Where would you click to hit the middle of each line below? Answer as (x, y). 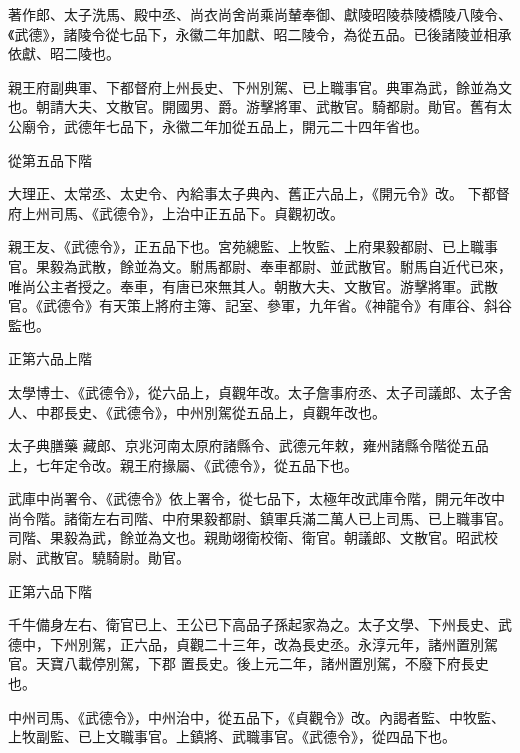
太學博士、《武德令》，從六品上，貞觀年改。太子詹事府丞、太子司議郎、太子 (253, 391)
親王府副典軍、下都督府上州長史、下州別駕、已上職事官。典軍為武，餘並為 (253, 86)
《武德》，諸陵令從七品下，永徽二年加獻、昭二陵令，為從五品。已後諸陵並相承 (260, 33)
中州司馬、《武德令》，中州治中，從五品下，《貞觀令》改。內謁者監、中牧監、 (256, 716)
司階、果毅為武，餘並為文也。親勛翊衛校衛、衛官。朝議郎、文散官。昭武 (246, 537)
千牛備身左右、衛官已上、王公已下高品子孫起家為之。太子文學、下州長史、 (253, 624)
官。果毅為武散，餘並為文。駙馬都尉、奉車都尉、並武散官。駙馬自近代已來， (260, 265)
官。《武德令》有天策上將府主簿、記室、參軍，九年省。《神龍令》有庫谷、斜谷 (260, 305)
